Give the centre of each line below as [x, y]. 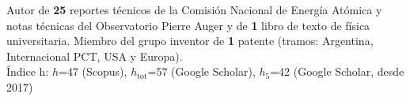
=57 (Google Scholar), [201, 71]
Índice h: [28, 71]
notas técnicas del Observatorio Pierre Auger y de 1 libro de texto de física [188, 25]
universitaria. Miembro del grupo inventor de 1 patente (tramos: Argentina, [190, 41]
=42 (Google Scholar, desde [337, 71]
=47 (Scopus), [93, 71]
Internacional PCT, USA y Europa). [95, 56]
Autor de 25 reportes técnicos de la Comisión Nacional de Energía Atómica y [194, 9]
